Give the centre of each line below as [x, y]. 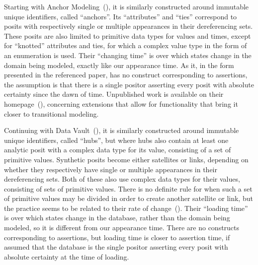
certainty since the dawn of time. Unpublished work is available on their [114, 94]
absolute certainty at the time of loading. [67, 256]
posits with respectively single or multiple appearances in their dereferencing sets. [129, 26]
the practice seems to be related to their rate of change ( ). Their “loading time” [126, 208]
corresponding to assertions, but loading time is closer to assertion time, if [117, 237]
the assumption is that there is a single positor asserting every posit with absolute [129, 84]
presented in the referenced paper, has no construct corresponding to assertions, [126, 75]
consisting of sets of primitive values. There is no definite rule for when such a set [128, 188]
